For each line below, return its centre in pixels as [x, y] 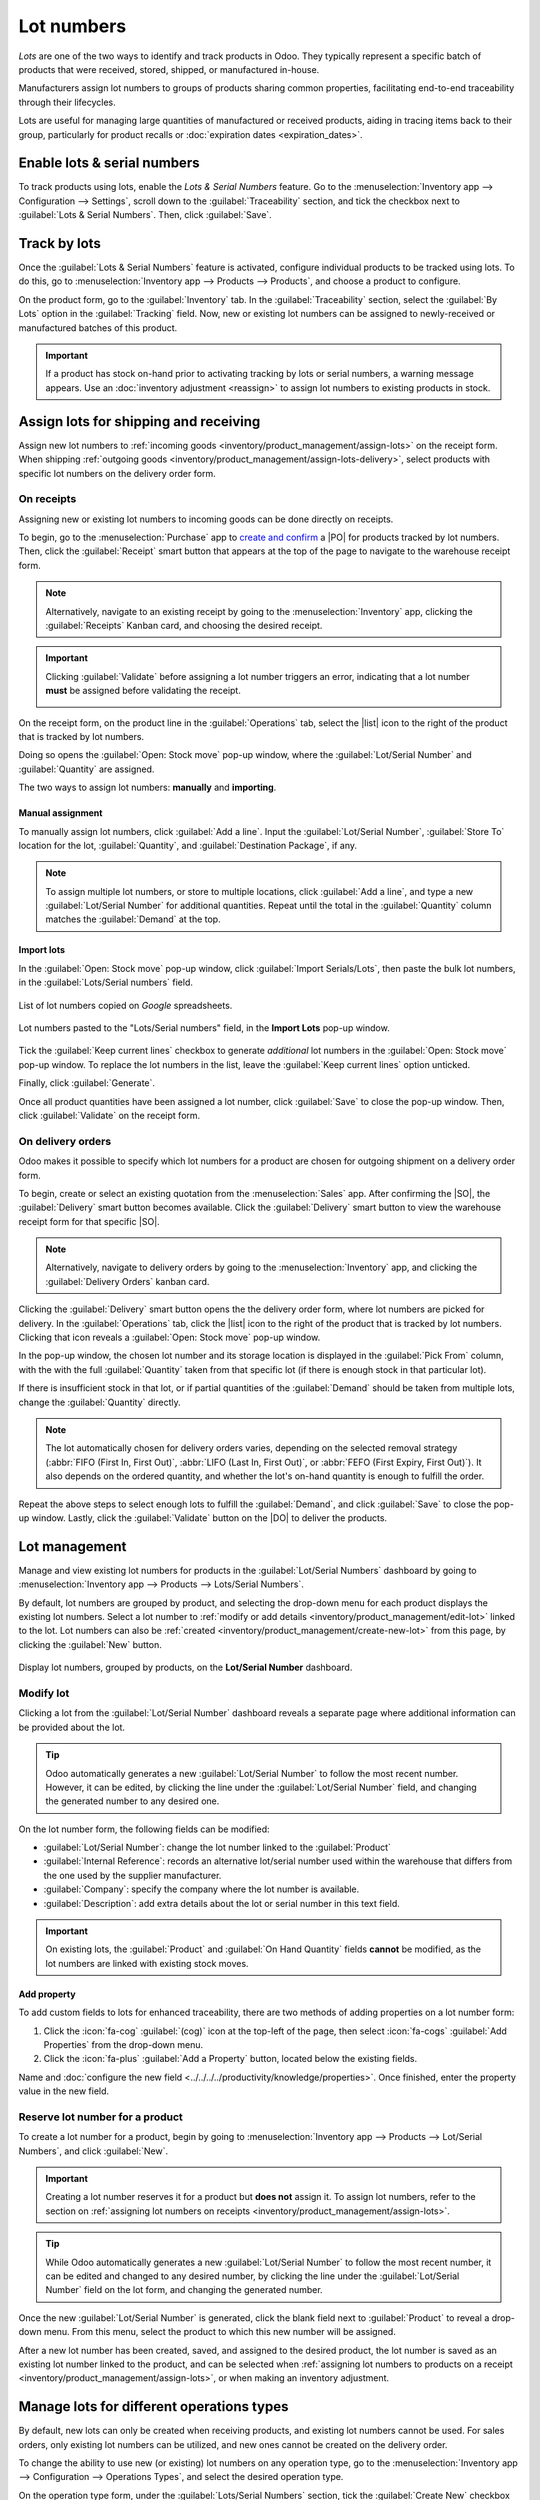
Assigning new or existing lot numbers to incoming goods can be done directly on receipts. [206, 519]
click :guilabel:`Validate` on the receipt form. [109, 1115]
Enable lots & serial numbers [109, 163]
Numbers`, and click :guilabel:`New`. [93, 2151]
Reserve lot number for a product [101, 2117]
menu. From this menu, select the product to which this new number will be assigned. [220, 2332]
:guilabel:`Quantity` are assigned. [86, 769]
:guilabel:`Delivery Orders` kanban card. [127, 1281]
